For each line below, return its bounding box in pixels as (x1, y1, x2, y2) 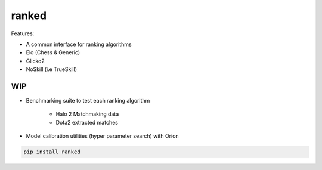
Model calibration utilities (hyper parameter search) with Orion (26, 132, 179, 140)
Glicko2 (26, 57, 45, 64)
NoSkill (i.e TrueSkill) (26, 66, 78, 73)
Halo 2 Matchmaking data (55, 110, 119, 118)
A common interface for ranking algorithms (26, 41, 132, 48)
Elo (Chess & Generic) (26, 49, 80, 56)
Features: (11, 30, 35, 37)
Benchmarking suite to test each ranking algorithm (26, 97, 150, 104)
